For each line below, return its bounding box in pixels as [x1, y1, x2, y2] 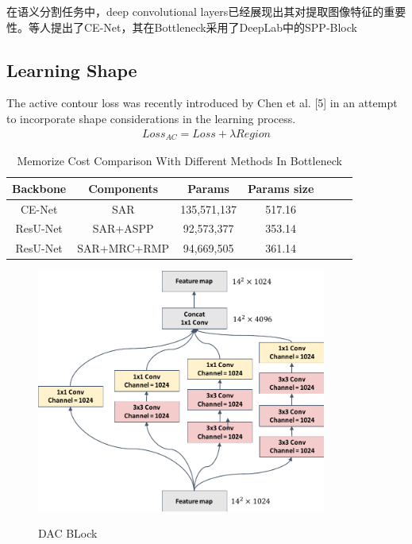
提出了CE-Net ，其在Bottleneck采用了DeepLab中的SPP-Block [50, 18, 357, 35]
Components [88, 179, 159, 196]
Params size [247, 179, 314, 196]
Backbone [12, 179, 67, 196]
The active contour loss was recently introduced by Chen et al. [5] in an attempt [6, 95, 398, 111]
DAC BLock [38, 525, 98, 542]
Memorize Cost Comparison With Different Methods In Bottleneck [17, 152, 342, 169]
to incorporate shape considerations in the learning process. [6, 110, 296, 126]
